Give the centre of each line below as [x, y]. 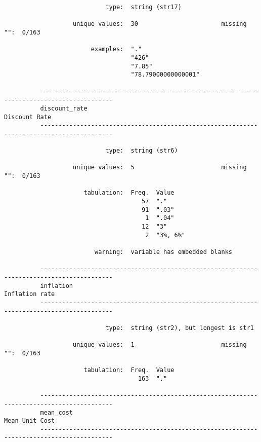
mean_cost [57, 412]
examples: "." [116, 49]
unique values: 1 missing [160, 345]
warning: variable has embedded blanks [163, 252]
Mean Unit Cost [30, 421]
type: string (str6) [142, 151]
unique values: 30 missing [160, 24]
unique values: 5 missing [160, 168]
